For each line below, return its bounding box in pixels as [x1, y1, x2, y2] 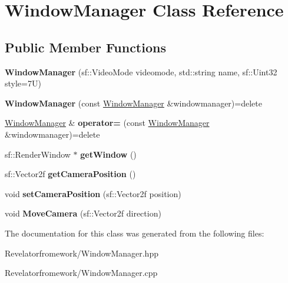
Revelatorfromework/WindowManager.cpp [5, 267, 158, 279]
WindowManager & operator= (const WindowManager [5, 116, 210, 129]
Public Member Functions [5, 38, 166, 56]
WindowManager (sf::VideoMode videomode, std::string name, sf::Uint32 [5, 65, 277, 78]
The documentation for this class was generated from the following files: [5, 227, 264, 239]
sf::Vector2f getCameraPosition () [5, 168, 136, 180]
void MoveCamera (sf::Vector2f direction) [5, 207, 161, 219]
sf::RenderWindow [5, 148, 71, 160]
